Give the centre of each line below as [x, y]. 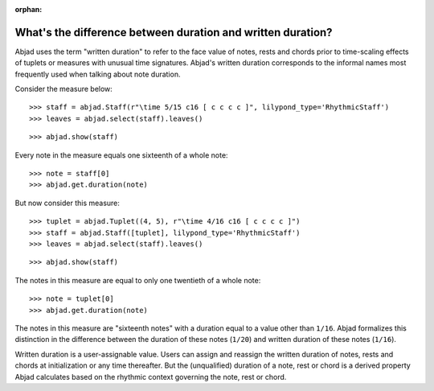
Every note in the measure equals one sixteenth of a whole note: [121, 155]
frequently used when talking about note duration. [98, 74]
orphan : [29, 9]
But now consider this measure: [68, 203]
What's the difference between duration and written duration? [174, 32]
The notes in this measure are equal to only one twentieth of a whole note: [138, 280]
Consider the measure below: [63, 89]
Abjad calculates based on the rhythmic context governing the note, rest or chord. [151, 377]
